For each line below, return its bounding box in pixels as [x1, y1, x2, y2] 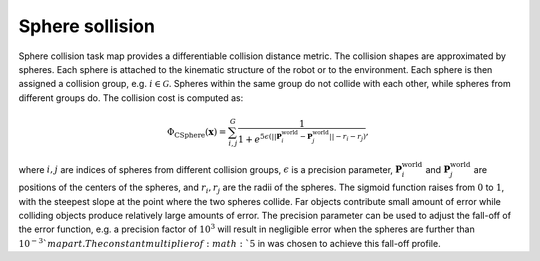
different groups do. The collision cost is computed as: [18, 91, 244, 104]
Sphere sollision [18, 15, 155, 37]
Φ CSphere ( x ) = [166, 126, 227, 140]
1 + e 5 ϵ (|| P [237, 131, 282, 145]
